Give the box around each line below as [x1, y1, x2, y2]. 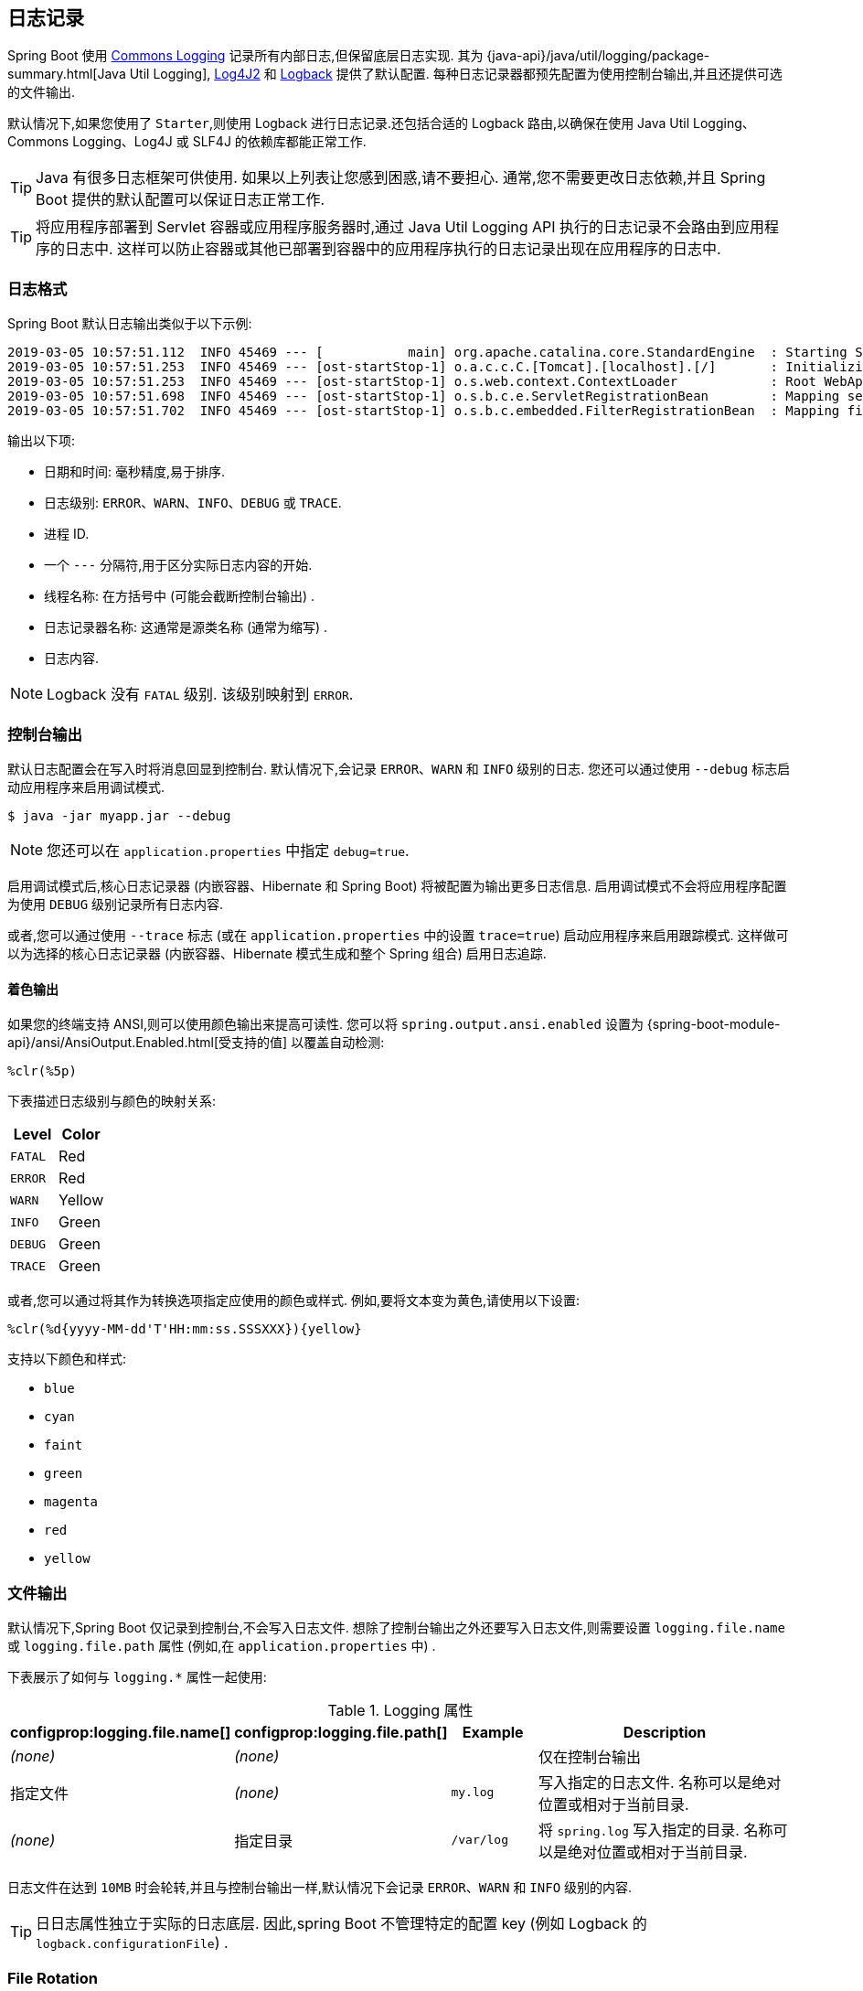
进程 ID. [44, 526, 90, 542]
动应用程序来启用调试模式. [7, 778, 165, 795]
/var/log [451, 1833, 509, 1847]
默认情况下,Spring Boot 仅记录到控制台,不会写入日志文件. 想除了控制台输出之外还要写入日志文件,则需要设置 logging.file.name [7, 1619, 785, 1635]
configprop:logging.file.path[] [234, 1722, 448, 1741]
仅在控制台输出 [538, 1747, 642, 1766]
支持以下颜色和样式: [7, 1351, 127, 1367]
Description [623, 1722, 707, 1741]
